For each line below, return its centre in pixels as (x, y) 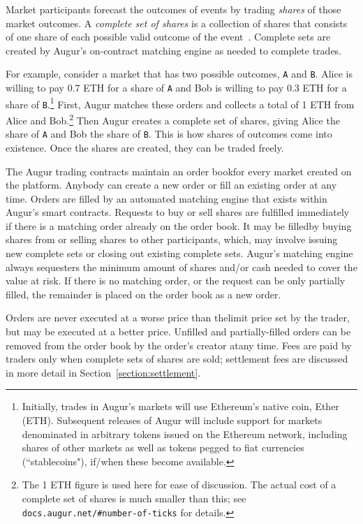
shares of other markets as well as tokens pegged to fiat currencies (163, 447)
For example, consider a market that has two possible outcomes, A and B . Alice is (179, 74)
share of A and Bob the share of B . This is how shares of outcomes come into (169, 134)
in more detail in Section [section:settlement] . (103, 372)
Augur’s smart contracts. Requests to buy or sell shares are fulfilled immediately (178, 212)
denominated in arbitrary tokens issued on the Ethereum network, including (185, 434)
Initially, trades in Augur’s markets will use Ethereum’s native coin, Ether (180, 406)
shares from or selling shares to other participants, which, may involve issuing (172, 239)
